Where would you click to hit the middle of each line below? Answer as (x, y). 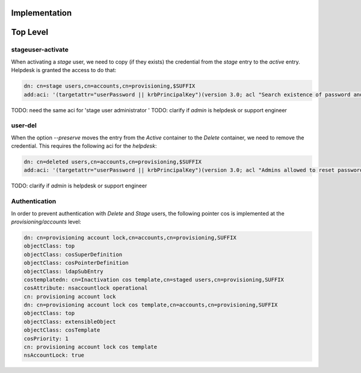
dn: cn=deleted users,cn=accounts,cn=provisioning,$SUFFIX (113, 162)
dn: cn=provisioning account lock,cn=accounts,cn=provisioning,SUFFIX (130, 238)
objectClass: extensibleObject (70, 322)
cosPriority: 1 (46, 338)
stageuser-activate (40, 50)
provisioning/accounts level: (46, 222)
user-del (24, 126)
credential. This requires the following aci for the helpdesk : (84, 146)
